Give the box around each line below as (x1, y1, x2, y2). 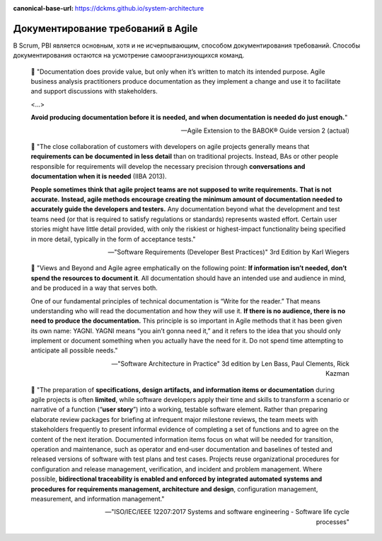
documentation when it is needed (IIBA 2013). (30, 172, 167, 181)
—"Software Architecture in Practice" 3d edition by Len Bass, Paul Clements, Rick (111, 359, 349, 368)
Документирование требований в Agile (13, 22, 198, 35)
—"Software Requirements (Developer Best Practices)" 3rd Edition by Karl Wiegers (108, 247, 349, 256)
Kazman (325, 369, 349, 378)
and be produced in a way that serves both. (30, 284, 158, 292)
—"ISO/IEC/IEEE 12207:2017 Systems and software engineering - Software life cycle (105, 508, 349, 516)
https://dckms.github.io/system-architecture (74, 4, 204, 12)
